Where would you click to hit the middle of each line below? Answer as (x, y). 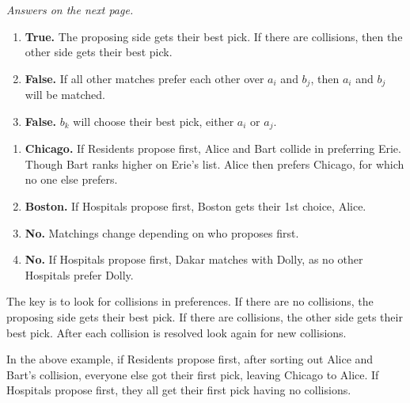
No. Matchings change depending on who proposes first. (162, 232)
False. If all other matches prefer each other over (144, 78)
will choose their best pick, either (154, 121)
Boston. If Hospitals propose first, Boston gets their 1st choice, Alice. (196, 206)
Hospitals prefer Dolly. (79, 274)
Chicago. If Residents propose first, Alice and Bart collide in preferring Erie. (213, 148)
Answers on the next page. (70, 10)
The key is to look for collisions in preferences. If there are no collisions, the (190, 301)
